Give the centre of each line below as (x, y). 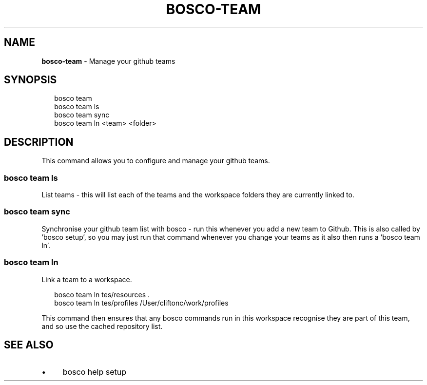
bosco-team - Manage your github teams (108, 61)
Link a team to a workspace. (87, 279)
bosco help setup (94, 372)
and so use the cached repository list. (102, 326)
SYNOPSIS (30, 80)
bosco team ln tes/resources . (102, 294)
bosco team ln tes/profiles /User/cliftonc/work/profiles (141, 303)
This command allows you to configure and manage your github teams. (156, 161)
